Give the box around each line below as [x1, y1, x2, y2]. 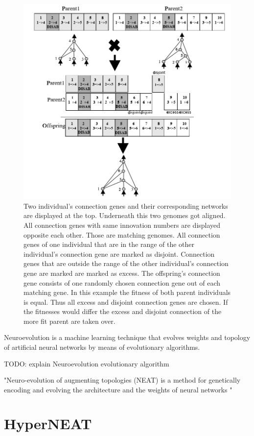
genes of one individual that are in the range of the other [23, 239, 195, 249]
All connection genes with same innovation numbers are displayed [23, 219, 221, 230]
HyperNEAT [4, 413, 92, 433]
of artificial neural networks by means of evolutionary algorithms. [4, 342, 200, 352]
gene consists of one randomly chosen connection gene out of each [23, 277, 221, 288]
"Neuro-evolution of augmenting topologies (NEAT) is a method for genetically [4, 375, 241, 385]
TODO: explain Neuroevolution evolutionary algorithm [4, 358, 169, 368]
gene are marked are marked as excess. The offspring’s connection [23, 267, 220, 278]
